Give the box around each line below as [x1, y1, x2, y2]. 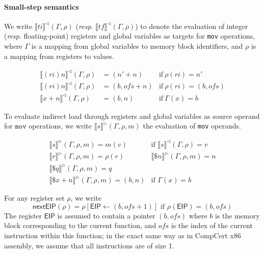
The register [4, 210, 42, 220]
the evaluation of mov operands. [143, 120, 241, 131]
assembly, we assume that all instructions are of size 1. [4, 240, 174, 250]
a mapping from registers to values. [4, 50, 114, 61]
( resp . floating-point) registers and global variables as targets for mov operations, [4, 30, 255, 41]
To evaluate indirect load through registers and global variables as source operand [4, 110, 260, 121]
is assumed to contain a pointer [57, 210, 155, 220]
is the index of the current [171, 220, 253, 231]
